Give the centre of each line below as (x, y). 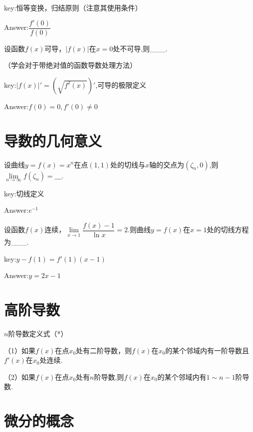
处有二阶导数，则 (104, 350)
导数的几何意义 (53, 140)
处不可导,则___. (140, 48)
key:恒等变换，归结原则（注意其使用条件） (73, 7)
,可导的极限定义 (121, 84)
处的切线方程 (228, 229)
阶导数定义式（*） (38, 333)
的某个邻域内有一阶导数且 (207, 350)
